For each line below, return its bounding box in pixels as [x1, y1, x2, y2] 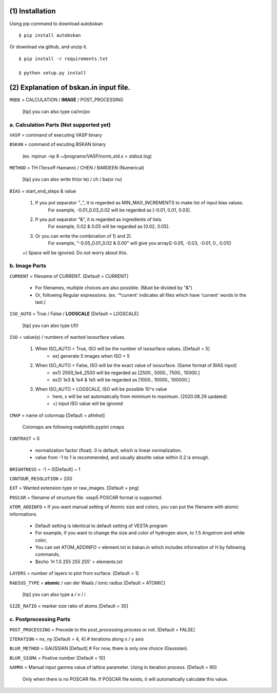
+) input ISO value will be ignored [52, 400, 123, 407]
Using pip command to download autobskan [9, 21, 103, 27]
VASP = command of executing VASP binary [9, 131, 102, 138]
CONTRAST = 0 [9, 435, 40, 441]
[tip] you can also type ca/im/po [22, 108, 90, 114]
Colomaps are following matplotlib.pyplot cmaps [22, 423, 125, 430]
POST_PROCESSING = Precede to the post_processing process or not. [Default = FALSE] [9, 626, 195, 632]
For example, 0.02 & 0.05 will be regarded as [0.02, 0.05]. [48, 223, 170, 229]
